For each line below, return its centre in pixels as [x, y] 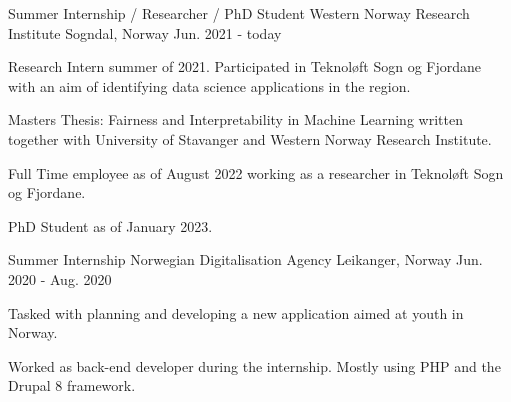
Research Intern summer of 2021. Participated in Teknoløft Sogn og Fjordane [245, 66]
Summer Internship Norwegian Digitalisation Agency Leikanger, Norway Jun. [245, 259]
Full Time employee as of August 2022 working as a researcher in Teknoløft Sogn [256, 172]
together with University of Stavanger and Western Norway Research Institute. [250, 138]
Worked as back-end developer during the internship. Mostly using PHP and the [254, 365]
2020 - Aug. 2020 [60, 278]
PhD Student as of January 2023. [110, 225]
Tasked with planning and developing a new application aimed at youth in [236, 312]
